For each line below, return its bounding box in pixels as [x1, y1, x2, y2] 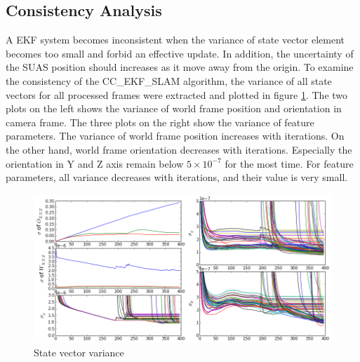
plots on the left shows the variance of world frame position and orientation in [6, 101, 342, 116]
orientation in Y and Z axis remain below [6, 156, 184, 170]
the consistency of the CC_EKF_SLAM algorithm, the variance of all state [6, 73, 332, 88]
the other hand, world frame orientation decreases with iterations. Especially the [6, 142, 352, 156]
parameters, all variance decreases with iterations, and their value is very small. [6, 170, 348, 185]
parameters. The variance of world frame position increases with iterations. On [6, 128, 345, 143]
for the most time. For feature [225, 156, 354, 170]
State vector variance [34, 344, 124, 359]
